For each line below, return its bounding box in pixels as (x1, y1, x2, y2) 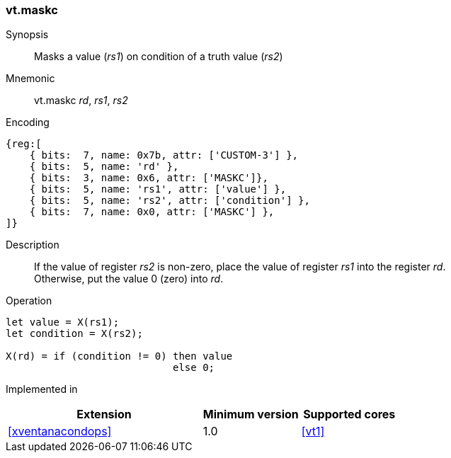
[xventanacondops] (8, 424, 112, 439)
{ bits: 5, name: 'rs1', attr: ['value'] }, (29, 183, 287, 195)
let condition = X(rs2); (6, 328, 143, 340)
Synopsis (6, 28, 49, 41)
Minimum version (202, 407, 299, 422)
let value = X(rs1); (6, 316, 120, 328)
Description (6, 239, 59, 251)
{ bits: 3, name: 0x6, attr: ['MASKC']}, (29, 172, 268, 184)
